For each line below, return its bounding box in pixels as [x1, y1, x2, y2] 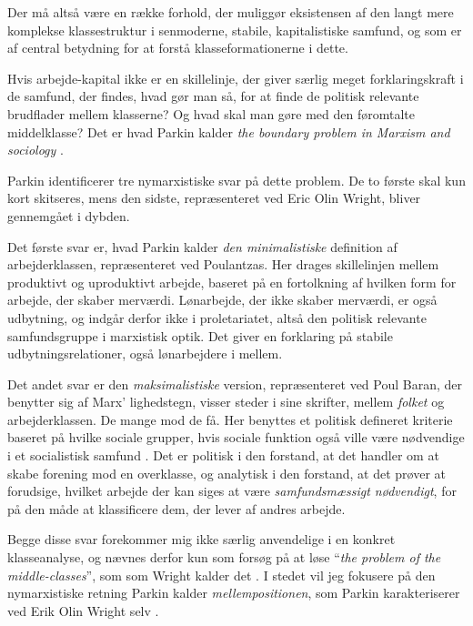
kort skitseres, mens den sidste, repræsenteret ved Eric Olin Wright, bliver [7, 188, 421, 207]
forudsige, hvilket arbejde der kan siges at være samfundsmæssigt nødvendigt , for [7, 481, 457, 500]
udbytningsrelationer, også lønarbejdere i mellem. [7, 344, 283, 363]
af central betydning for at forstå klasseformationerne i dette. [7, 38, 348, 57]
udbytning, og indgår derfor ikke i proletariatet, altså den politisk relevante [7, 308, 427, 327]
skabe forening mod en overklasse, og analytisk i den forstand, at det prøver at [7, 463, 447, 482]
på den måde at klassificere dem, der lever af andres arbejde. [7, 499, 346, 518]
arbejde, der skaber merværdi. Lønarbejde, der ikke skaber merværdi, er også [7, 290, 438, 309]
